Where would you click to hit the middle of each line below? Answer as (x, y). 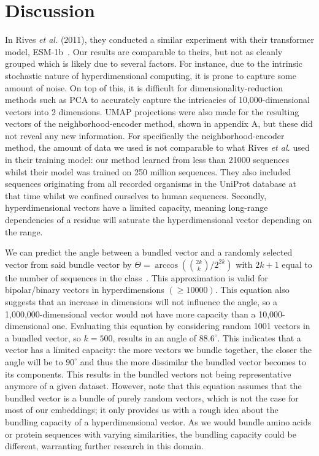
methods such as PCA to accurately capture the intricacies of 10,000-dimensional (157, 100)
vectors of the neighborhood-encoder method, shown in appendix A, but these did (159, 123)
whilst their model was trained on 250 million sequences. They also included (148, 171)
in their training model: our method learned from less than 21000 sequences (147, 160)
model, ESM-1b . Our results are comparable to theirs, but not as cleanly (144, 51)
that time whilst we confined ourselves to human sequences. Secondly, (136, 195)
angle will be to (34, 361)
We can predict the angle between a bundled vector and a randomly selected (149, 252)
